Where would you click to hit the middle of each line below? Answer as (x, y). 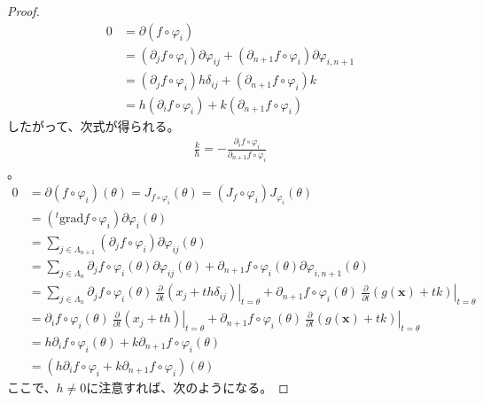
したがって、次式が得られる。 (93, 125)
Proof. (23, 11)
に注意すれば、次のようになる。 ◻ (187, 387)
